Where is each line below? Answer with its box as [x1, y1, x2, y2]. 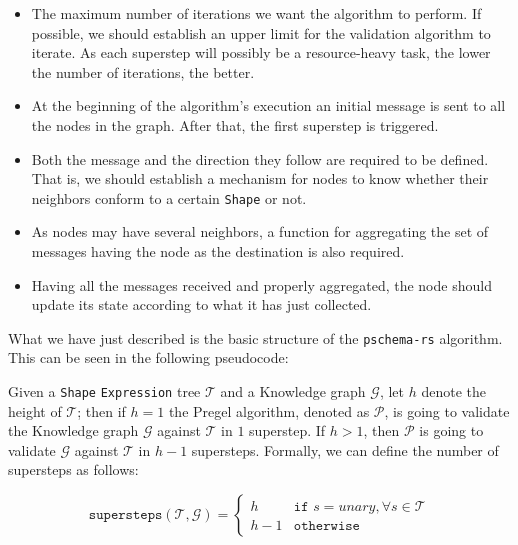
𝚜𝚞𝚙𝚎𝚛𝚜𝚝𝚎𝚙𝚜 [88, 508, 163, 523]
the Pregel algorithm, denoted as [168, 400, 370, 421]
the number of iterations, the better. [31, 61, 255, 82]
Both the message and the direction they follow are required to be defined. [31, 148, 489, 169]
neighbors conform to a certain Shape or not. [31, 187, 307, 208]
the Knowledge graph [8, 420, 139, 441]
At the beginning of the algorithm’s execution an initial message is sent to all [31, 95, 506, 116]
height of [8, 400, 62, 421]
